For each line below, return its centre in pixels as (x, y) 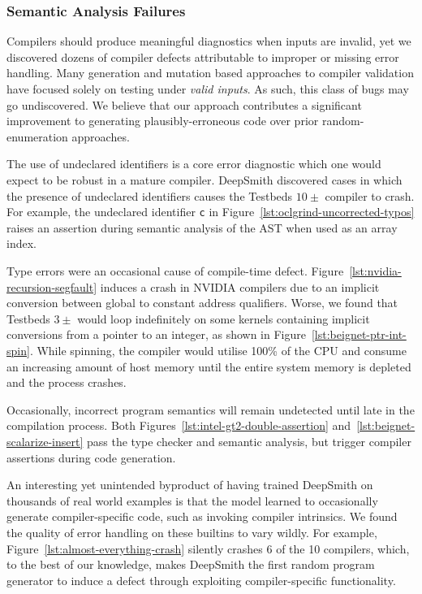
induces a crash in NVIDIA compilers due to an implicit (240, 286)
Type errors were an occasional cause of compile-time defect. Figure (175, 271)
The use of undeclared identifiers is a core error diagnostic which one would (194, 164)
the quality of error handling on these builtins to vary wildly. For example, (192, 532)
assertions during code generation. (91, 457)
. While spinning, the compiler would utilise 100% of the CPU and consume (218, 350)
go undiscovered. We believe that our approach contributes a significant (184, 104)
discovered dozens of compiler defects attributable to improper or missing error (203, 56)
